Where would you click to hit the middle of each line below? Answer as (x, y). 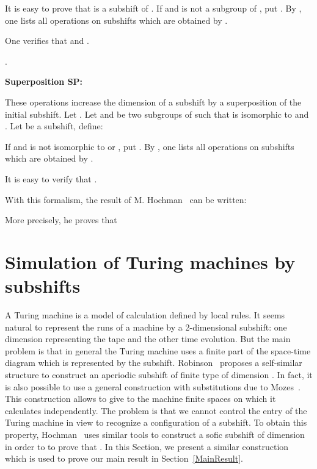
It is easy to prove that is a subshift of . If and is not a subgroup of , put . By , (153, 8)
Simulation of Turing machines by (150, 261)
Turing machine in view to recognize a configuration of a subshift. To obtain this (156, 422)
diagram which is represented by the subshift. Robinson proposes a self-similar (154, 363)
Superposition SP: (44, 81)
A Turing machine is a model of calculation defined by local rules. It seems (145, 315)
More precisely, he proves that (61, 220)
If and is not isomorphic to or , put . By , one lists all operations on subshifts (150, 146)
